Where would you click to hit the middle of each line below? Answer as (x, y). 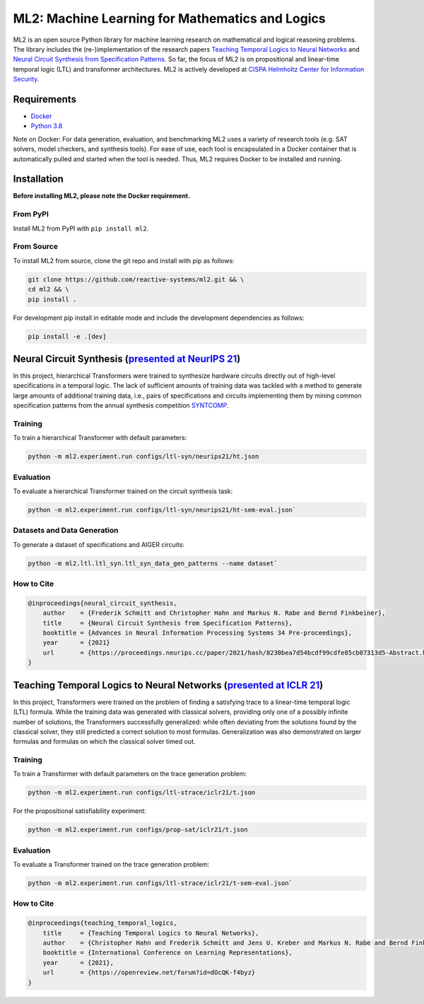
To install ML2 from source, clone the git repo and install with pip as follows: (124, 260)
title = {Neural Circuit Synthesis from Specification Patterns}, (168, 623)
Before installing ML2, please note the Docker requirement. (102, 196)
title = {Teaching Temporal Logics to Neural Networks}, (151, 933)
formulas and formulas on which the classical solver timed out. (104, 742)
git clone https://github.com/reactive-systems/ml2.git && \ (136, 279)
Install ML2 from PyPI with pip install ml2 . (81, 228)
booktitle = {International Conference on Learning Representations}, (168, 953)
